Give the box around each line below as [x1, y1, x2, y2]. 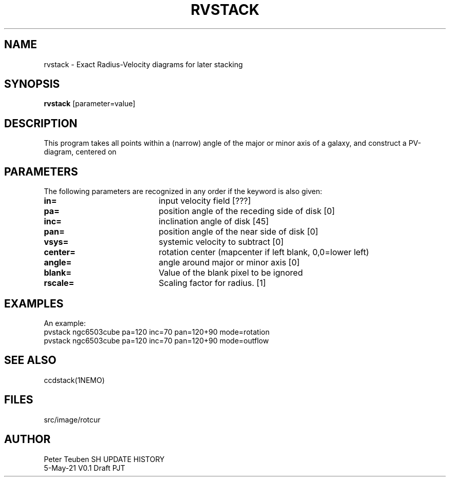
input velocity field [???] [158, 196, 251, 206]
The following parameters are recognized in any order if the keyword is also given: [44, 187, 323, 196]
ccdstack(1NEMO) [44, 375, 105, 384]
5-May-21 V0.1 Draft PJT [44, 463, 125, 472]
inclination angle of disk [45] [158, 216, 269, 227]
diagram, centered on [44, 147, 117, 157]
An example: [44, 318, 86, 328]
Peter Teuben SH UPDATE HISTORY [44, 454, 165, 464]
